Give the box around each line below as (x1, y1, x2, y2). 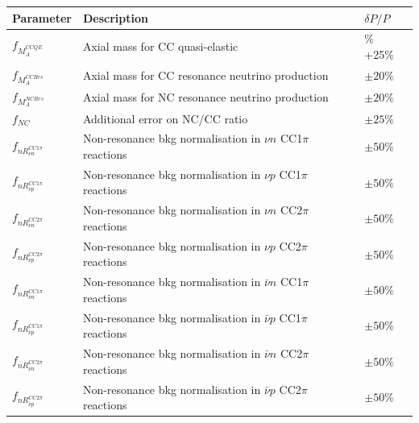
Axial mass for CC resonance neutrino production (82, 67, 329, 84)
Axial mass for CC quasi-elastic (82, 38, 239, 55)
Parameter (12, 9, 72, 26)
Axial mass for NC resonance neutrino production (82, 89, 329, 106)
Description (82, 9, 148, 26)
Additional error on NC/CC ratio (82, 110, 248, 126)
